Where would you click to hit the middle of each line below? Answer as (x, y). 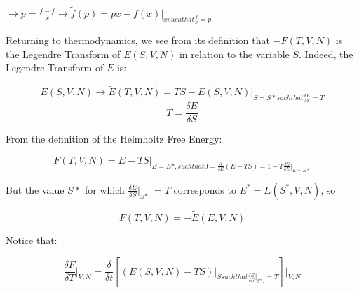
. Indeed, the (326, 53)
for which (104, 189)
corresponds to (205, 189)
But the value (35, 189)
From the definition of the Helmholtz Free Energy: (114, 139)
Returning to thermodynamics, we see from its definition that (138, 40)
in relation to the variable (234, 53)
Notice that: (32, 240)
